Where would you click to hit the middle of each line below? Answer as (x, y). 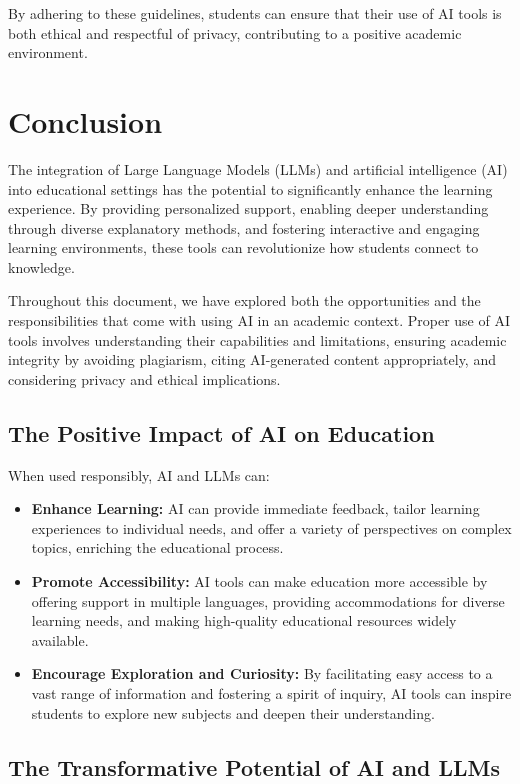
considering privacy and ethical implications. (144, 378)
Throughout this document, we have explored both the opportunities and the (244, 300)
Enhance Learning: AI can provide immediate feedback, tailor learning (255, 508)
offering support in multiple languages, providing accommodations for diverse (268, 600)
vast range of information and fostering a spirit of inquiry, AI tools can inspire (271, 692)
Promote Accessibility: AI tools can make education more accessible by (259, 581)
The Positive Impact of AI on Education (221, 432)
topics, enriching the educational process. (157, 547)
